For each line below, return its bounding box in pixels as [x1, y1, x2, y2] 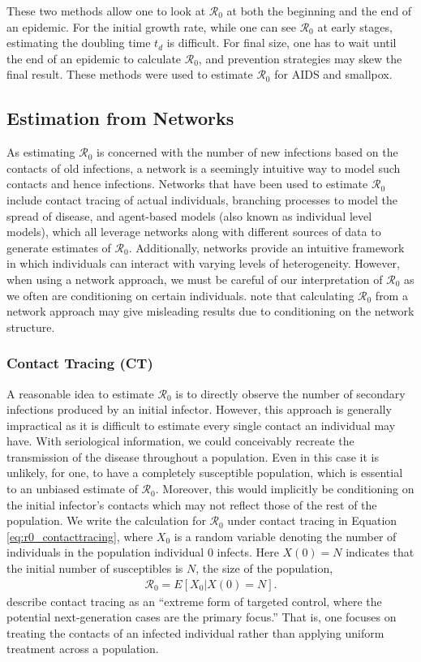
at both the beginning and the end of [226, 2, 412, 19]
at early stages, [317, 18, 393, 35]
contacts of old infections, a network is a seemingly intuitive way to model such [6, 159, 401, 176]
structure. [6, 318, 55, 335]
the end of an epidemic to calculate [6, 49, 182, 67]
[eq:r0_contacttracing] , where [6, 527, 153, 544]
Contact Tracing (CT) [6, 353, 153, 373]
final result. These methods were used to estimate [6, 66, 253, 83]
